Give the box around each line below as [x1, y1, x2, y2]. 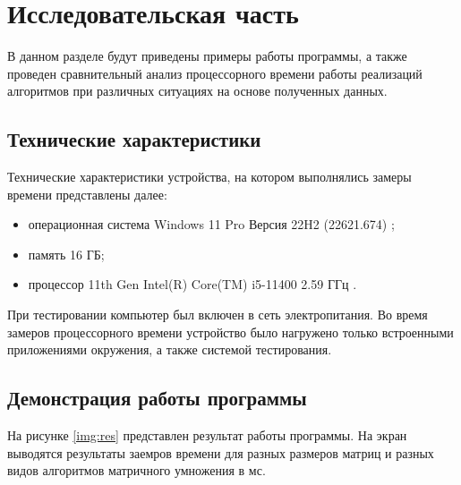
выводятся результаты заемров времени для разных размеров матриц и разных [7, 443, 434, 462]
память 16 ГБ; [28, 244, 105, 263]
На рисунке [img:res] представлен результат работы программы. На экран [7, 426, 407, 445]
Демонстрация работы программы [7, 384, 307, 412]
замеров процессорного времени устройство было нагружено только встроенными [7, 322, 454, 341]
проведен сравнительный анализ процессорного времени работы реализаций [7, 64, 423, 82]
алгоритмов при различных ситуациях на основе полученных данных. [7, 81, 388, 100]
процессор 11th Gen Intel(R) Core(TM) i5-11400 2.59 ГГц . [28, 275, 357, 294]
